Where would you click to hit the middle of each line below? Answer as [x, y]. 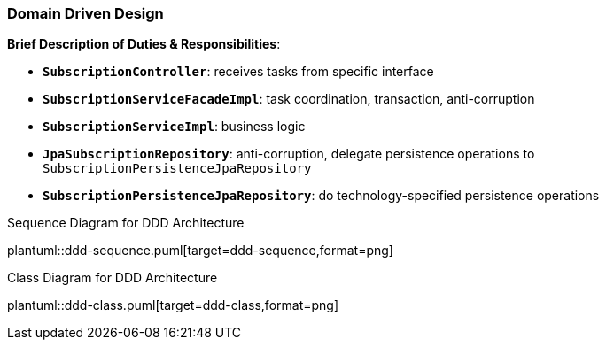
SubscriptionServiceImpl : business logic [174, 127]
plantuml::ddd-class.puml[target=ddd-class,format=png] [173, 305]
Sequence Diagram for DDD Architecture [126, 223]
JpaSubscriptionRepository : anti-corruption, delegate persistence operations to [289, 154]
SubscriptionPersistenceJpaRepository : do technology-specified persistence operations [321, 196]
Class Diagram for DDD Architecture [113, 278]
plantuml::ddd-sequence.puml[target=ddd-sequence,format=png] [200, 251]
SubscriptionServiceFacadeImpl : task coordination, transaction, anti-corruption [289, 99]
